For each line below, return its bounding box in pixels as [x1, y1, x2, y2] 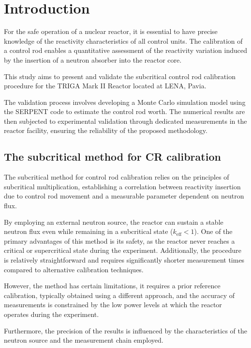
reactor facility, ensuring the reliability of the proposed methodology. [4, 125, 207, 135]
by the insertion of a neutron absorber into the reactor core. [4, 54, 182, 65]
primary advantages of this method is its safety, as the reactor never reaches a [4, 235, 235, 246]
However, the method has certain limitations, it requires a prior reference [4, 281, 221, 291]
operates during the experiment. [4, 309, 99, 319]
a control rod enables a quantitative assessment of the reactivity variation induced [4, 45, 247, 55]
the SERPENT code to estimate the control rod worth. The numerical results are [4, 106, 245, 116]
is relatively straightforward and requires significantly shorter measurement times [4, 255, 245, 265]
